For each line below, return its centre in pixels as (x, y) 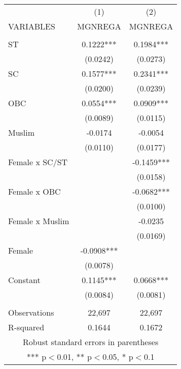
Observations (31, 312)
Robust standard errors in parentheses (91, 342)
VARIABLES (32, 26)
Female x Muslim (39, 221)
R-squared (26, 327)
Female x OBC (34, 191)
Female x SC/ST (38, 162)
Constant (24, 280)
